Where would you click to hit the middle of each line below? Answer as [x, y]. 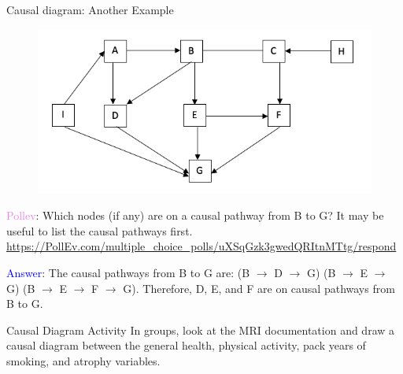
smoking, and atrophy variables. [83, 361]
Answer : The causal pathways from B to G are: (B [128, 273]
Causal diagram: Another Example [90, 9]
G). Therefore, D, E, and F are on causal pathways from [259, 288]
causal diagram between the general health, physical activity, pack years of [186, 345]
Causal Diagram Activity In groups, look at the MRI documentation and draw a [201, 330]
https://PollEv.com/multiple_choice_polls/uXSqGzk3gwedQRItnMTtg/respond [201, 246]
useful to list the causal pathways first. [100, 230]
